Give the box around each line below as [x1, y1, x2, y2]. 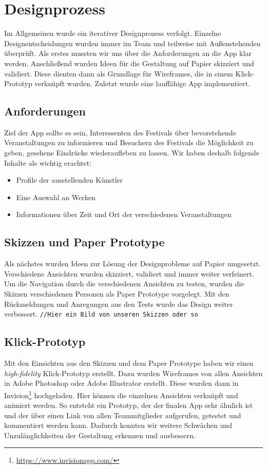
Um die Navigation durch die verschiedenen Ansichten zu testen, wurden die [4, 278, 244, 289]
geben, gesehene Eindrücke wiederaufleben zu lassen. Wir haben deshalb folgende [4, 147, 259, 158]
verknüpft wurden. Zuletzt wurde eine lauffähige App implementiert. [34, 78, 250, 89]
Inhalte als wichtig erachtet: [4, 157, 92, 168]
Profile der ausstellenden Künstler [16, 174, 123, 185]
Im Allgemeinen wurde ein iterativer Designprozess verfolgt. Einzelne [4, 28, 221, 38]
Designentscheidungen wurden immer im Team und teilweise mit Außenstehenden [4, 37, 261, 48]
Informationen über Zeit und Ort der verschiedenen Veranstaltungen [16, 209, 232, 220]
